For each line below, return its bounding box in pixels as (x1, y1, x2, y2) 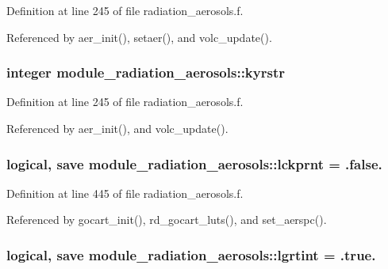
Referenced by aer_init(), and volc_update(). (6, 120, 229, 136)
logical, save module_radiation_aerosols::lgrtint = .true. (6, 244, 376, 264)
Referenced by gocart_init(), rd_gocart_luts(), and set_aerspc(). (6, 211, 327, 228)
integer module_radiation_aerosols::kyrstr (6, 63, 285, 82)
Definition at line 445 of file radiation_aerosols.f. (6, 184, 244, 201)
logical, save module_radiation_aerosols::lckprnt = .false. (6, 153, 382, 173)
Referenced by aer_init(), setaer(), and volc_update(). (6, 28, 272, 45)
